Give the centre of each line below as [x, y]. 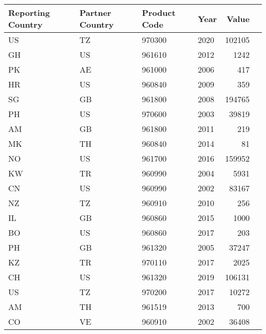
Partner [95, 13]
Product [159, 13]
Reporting [29, 13]
